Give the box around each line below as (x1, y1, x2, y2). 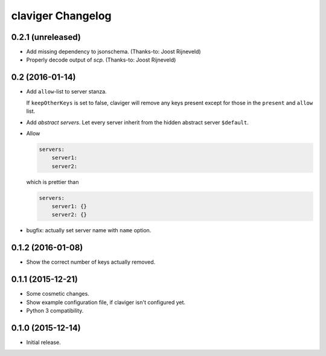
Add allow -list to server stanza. (26, 88, 107, 95)
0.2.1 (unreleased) (11, 32, 81, 42)
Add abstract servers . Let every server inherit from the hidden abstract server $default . (26, 118, 249, 126)
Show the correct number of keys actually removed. (26, 258, 156, 265)
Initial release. (26, 339, 61, 346)
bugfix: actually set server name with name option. (26, 227, 152, 234)
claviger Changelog (11, 9, 112, 22)
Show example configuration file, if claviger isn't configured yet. (26, 299, 186, 306)
